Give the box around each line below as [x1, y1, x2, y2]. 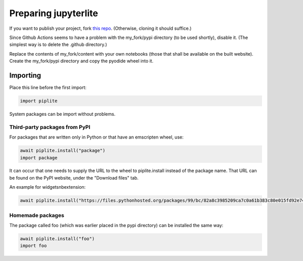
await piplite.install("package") [20, 148, 106, 154]
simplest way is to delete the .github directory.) [9, 41, 107, 48]
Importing [9, 71, 41, 79]
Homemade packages [9, 211, 65, 219]
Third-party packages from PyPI [9, 123, 90, 130]
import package [20, 155, 58, 160]
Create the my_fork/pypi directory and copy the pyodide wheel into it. [9, 58, 154, 64]
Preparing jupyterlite [9, 8, 98, 19]
